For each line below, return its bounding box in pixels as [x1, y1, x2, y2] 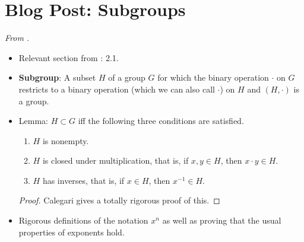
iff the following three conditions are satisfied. [78, 114, 244, 127]
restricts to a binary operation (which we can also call [18, 82, 215, 95]
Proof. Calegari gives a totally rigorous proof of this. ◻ [18, 194, 220, 206]
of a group [108, 71, 145, 84]
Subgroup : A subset [18, 71, 96, 84]
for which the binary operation [157, 71, 269, 84]
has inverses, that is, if [42, 174, 125, 186]
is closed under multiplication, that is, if [42, 154, 189, 167]
